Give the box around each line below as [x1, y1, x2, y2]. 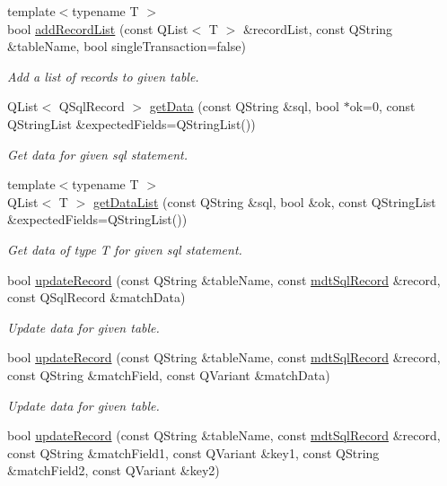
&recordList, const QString [242, 19, 393, 38]
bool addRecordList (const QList [7, 19, 188, 38]
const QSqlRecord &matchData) [7, 288, 186, 307]
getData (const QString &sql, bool [149, 97, 339, 116]
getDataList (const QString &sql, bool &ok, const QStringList [92, 192, 436, 211]
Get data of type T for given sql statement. [7, 239, 242, 258]
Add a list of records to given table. [7, 66, 199, 85]
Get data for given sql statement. [7, 144, 188, 163]
